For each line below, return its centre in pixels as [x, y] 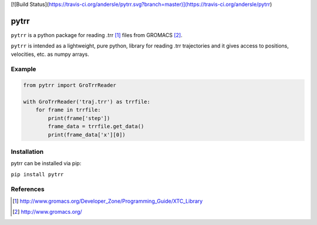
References [28, 189]
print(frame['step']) [79, 118]
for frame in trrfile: [68, 110]
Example [23, 69]
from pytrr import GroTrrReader [70, 85]
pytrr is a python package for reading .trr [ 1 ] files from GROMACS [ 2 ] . [97, 35]
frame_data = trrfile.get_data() [96, 127]
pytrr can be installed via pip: [46, 163]
